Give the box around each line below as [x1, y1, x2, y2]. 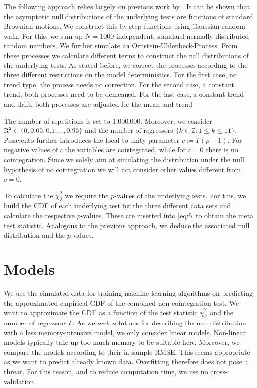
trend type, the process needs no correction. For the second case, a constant [4, 79, 234, 89]
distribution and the [4, 230, 65, 240]
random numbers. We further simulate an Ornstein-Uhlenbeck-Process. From [4, 40, 238, 51]
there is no [206, 144, 238, 155]
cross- [210, 366, 228, 376]
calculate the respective [4, 210, 75, 221]
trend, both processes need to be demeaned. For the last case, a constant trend [4, 89, 244, 99]
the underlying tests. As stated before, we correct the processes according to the [4, 60, 248, 70]
